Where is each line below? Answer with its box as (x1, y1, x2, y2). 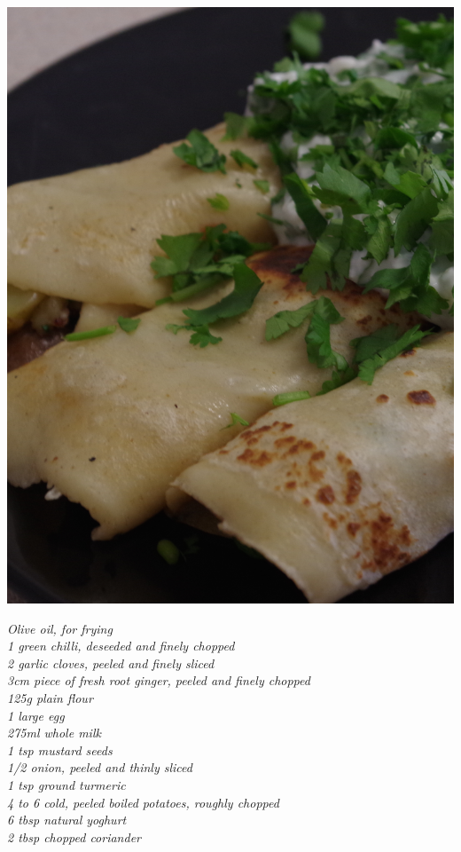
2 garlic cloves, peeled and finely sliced (7, 653, 215, 672)
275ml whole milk (7, 723, 101, 742)
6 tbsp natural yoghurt (7, 810, 127, 829)
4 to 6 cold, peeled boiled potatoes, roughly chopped (7, 793, 279, 811)
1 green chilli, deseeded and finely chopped (7, 636, 235, 655)
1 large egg (7, 706, 65, 724)
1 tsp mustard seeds (7, 740, 113, 759)
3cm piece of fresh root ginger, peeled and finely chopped (7, 671, 310, 690)
